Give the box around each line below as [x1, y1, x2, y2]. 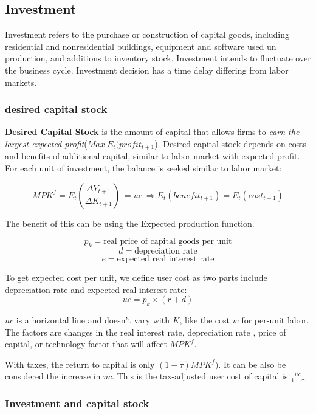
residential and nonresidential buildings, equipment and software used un [5, 40, 276, 52]
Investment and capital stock [5, 396, 149, 411]
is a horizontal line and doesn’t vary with [16, 314, 170, 326]
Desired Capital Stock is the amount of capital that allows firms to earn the [5, 125, 300, 138]
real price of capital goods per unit [103, 237, 232, 246]
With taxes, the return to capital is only [5, 357, 155, 370]
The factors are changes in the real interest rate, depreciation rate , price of [5, 325, 286, 338]
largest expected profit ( [5, 137, 88, 150]
